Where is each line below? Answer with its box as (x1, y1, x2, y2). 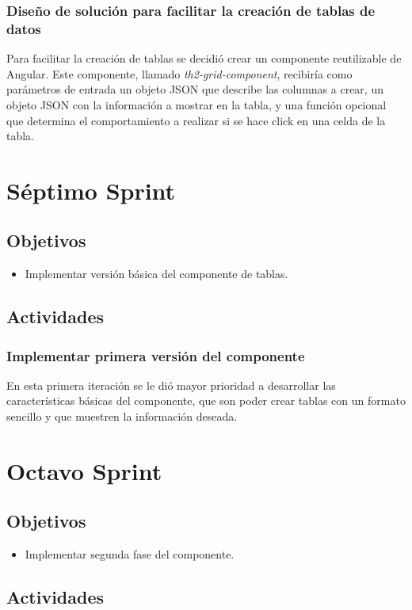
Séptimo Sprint (6, 173, 176, 206)
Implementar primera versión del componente (6, 345, 305, 365)
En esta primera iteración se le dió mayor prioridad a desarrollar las (6, 376, 336, 393)
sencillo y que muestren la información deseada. (6, 408, 238, 425)
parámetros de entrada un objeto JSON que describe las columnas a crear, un (6, 81, 383, 97)
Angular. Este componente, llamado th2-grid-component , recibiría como (6, 65, 353, 82)
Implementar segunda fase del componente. (25, 546, 235, 562)
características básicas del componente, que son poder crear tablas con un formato (6, 392, 406, 409)
